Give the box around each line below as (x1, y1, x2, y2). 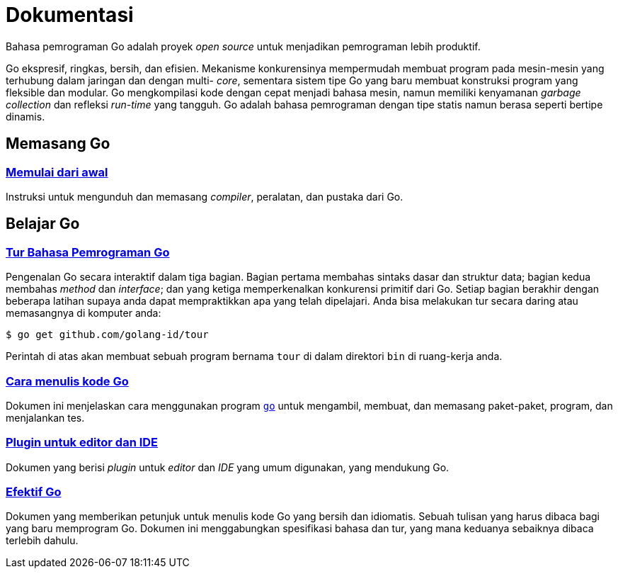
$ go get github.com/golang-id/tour (6, 329, 209, 341)
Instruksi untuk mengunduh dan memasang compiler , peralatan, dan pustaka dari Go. (6, 190, 404, 203)
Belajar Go (6, 215, 80, 233)
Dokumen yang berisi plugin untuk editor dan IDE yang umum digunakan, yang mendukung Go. (6, 461, 450, 473)
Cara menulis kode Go (6, 373, 129, 388)
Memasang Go (6, 135, 110, 153)
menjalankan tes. (6, 411, 85, 424)
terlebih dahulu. (6, 534, 79, 547)
